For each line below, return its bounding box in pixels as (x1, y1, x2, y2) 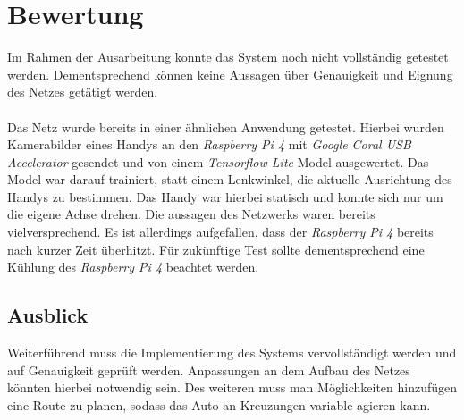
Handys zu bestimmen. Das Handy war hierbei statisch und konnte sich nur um (7, 187, 443, 206)
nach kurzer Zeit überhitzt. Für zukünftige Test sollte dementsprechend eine (7, 239, 425, 258)
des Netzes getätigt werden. (7, 82, 158, 101)
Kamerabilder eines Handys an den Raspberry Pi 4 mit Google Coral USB (7, 135, 411, 154)
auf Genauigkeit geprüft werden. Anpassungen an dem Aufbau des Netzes (7, 360, 410, 379)
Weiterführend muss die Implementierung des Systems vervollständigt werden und (7, 343, 457, 362)
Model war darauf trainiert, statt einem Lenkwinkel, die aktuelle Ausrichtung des (7, 170, 452, 189)
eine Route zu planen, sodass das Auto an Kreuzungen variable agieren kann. (7, 395, 431, 414)
